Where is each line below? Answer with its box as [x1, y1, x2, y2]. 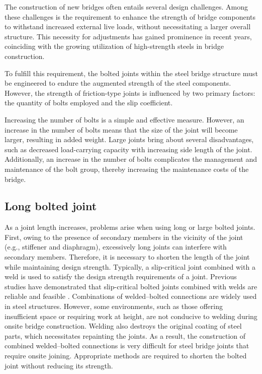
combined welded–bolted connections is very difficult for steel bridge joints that [5, 340, 249, 351]
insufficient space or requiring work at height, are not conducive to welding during [5, 310, 257, 321]
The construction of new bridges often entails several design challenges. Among [5, 2, 248, 12]
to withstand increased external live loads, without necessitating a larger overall [5, 21, 251, 32]
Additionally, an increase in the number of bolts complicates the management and [5, 154, 257, 164]
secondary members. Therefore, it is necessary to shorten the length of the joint [5, 252, 250, 262]
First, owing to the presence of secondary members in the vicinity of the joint [5, 231, 243, 242]
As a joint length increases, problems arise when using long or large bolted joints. [5, 222, 255, 232]
